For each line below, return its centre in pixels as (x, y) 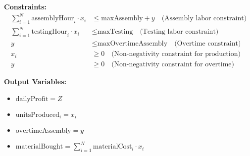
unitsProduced (38, 115)
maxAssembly (122, 19)
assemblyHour (53, 19)
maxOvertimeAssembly (132, 44)
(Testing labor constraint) (179, 32)
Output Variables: (35, 81)
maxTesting (115, 32)
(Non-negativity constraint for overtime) (173, 65)
